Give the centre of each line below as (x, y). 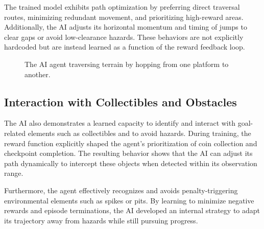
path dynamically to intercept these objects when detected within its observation (131, 163)
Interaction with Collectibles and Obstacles (121, 101)
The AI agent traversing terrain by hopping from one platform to (127, 64)
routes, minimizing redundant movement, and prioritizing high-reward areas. (124, 17)
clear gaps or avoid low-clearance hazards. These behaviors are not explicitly (124, 37)
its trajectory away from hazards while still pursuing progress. (101, 220)
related (15, 133)
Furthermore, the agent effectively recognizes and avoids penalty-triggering (121, 190)
